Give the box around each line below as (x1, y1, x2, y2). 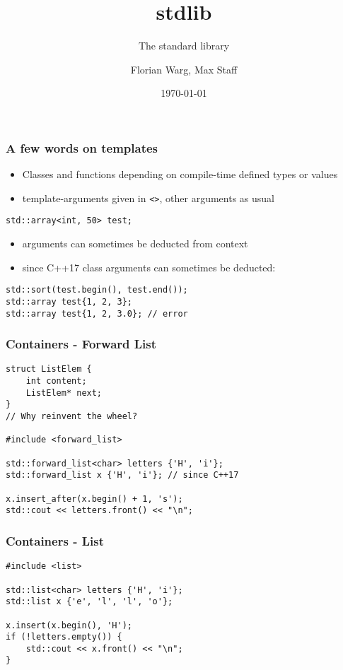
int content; (25, 376, 87, 387)
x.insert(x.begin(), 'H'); (6, 620, 132, 630)
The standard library (138, 38, 230, 53)
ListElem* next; (25, 387, 103, 398)
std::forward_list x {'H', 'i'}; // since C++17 (6, 470, 239, 481)
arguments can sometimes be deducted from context (22, 236, 248, 251)
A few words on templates (6, 139, 158, 156)
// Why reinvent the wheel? (6, 411, 138, 422)
